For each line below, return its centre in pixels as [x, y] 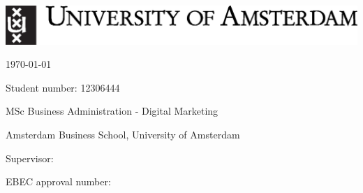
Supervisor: [30, 158]
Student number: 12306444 [63, 87]
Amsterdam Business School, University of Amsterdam [123, 134]
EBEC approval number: [58, 181]
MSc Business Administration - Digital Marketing [112, 111]
